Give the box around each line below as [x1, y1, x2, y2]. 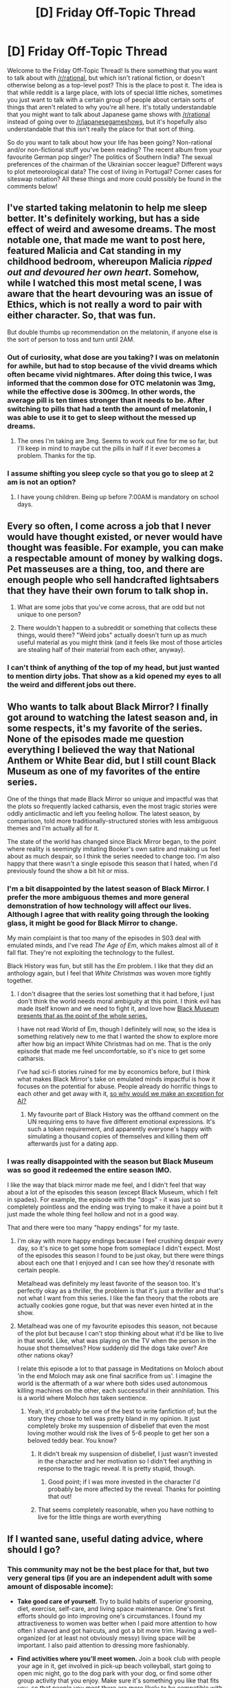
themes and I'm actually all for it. [7, 824, 100, 832]
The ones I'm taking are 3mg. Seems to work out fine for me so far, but [16, 437, 218, 445]
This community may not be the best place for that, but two [7, 1564, 209, 1574]
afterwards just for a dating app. [27, 1139, 119, 1148]
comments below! [7, 182, 58, 190]
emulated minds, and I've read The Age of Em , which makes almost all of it [7, 941, 219, 949]
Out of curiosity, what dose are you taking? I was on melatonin [7, 352, 219, 362]
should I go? [7, 1543, 60, 1555]
